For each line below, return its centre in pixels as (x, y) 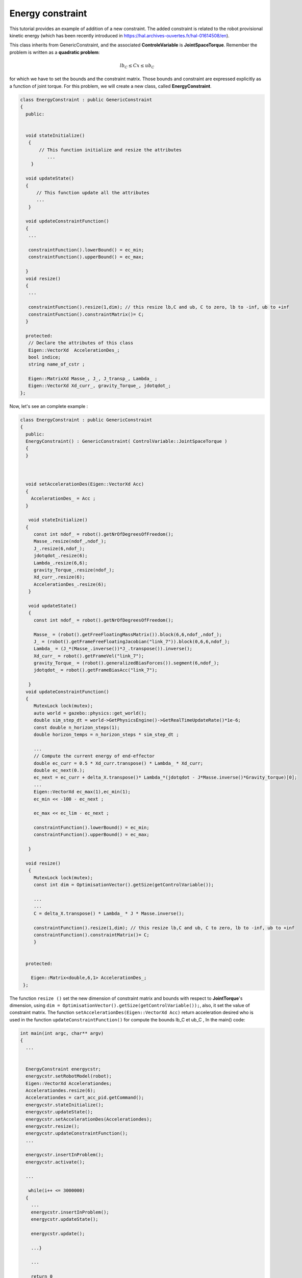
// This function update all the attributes (93, 192)
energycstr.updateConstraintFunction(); (77, 1133)
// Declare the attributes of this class (81, 343)
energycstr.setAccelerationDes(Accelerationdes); (89, 1119)
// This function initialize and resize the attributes (110, 150)
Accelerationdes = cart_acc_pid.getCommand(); (85, 1098)
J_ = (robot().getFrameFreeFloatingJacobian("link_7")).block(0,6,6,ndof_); (132, 641)
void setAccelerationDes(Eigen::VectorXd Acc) (85, 484)
